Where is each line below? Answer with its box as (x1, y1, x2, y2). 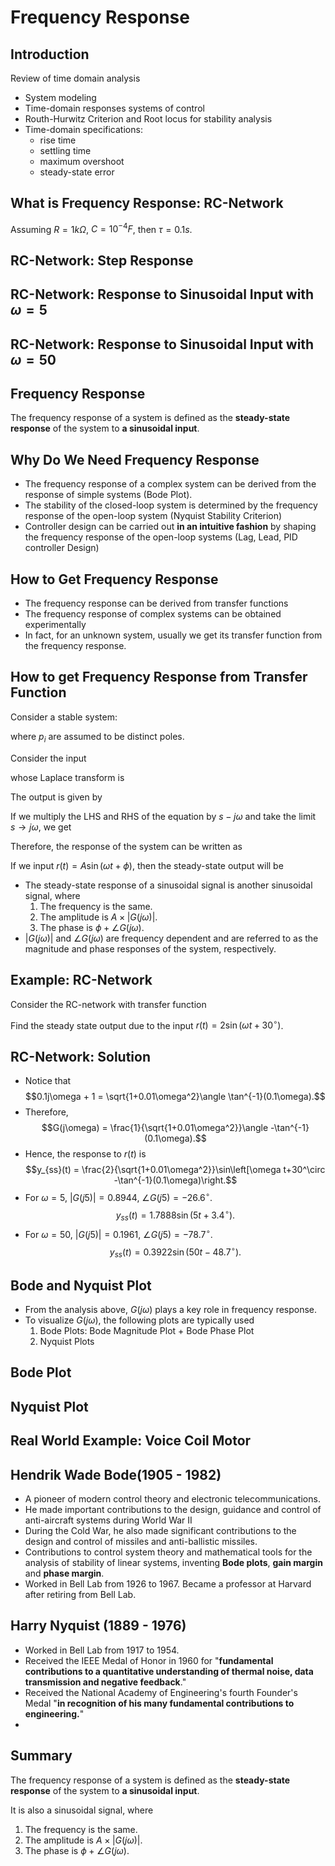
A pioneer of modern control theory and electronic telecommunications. (24, 1492, 321, 1505)
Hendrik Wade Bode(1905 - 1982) (10, 1466, 222, 1483)
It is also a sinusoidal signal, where (10, 1804, 154, 1816)
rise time (39, 134, 77, 146)
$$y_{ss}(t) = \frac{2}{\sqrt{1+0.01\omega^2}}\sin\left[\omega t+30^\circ (25, 1163, 326, 1175)
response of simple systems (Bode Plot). (24, 489, 193, 501)
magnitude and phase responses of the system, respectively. (24, 942, 277, 955)
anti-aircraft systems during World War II (24, 1514, 193, 1526)
